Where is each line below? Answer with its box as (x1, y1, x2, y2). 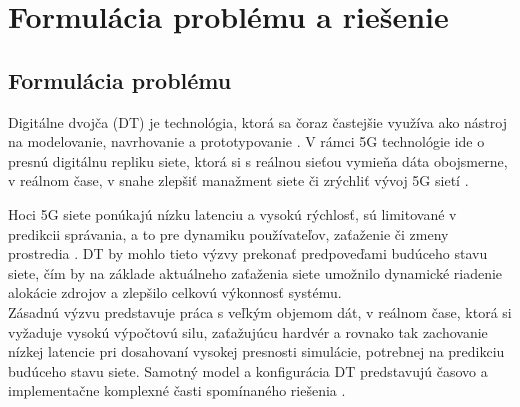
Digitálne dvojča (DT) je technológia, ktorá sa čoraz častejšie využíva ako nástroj (8, 111, 507, 132)
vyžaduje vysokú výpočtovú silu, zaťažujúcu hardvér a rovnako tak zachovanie (8, 321, 488, 342)
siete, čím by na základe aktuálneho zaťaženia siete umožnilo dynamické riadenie (8, 262, 503, 283)
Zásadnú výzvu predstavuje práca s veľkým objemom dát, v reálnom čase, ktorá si (8, 301, 512, 322)
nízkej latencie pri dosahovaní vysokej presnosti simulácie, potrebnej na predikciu (8, 341, 505, 362)
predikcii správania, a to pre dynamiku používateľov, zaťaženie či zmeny (8, 223, 449, 244)
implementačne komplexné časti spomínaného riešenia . (8, 380, 346, 401)
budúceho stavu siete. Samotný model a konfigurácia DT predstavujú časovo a (8, 360, 488, 381)
